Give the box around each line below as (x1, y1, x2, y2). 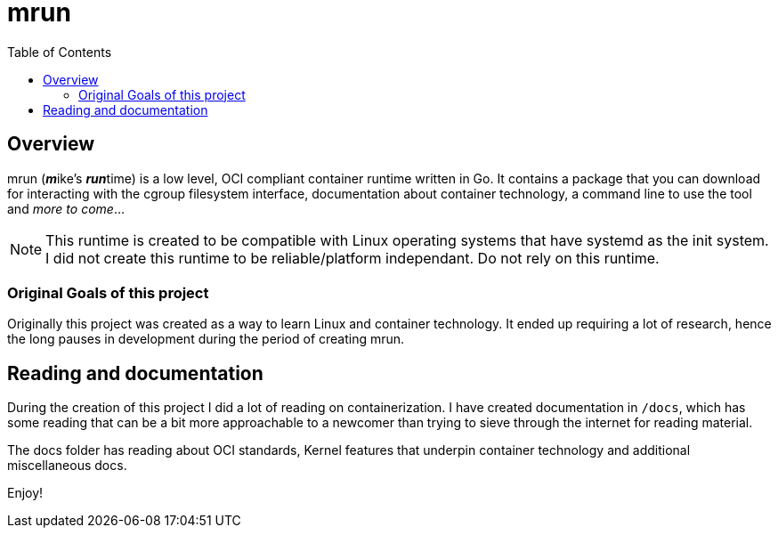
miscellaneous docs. (7, 458, 127, 474)
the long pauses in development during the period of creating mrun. (7, 331, 405, 347)
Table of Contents (7, 44, 112, 60)
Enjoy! (7, 485, 44, 501)
